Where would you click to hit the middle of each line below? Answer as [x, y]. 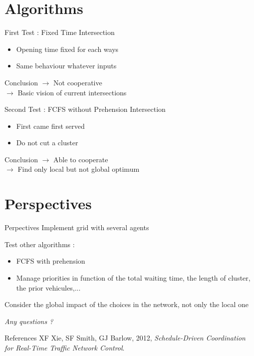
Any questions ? [29, 321]
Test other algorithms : [40, 244]
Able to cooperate [81, 159]
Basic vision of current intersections [72, 92]
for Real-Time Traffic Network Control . [65, 347]
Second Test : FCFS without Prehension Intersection [85, 109]
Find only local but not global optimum [79, 169]
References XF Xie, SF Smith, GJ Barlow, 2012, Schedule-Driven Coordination [125, 338]
